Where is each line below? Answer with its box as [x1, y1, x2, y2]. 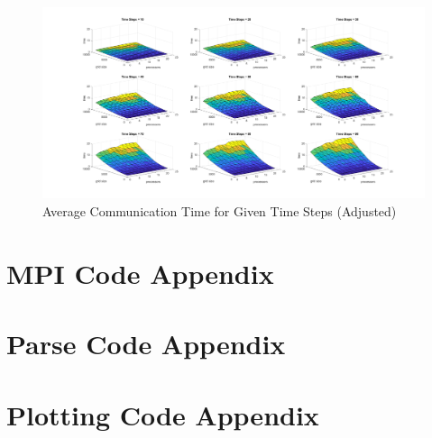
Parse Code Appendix [6, 325, 286, 362]
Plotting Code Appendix [6, 396, 319, 433]
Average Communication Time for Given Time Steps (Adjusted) [42, 202, 397, 220]
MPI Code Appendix [6, 254, 274, 291]
